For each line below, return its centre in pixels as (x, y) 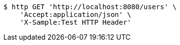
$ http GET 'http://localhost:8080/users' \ (90, 7)
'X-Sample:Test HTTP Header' (76, 22)
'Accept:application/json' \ (76, 15)
